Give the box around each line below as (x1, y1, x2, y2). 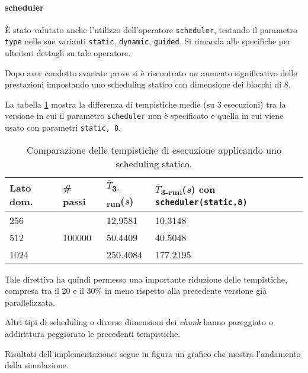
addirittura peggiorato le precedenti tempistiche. (5, 327, 181, 340)
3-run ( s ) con (161, 182, 216, 198)
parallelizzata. (5, 296, 55, 308)
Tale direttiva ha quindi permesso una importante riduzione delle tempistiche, (5, 273, 287, 285)
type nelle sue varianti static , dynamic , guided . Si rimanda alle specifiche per (5, 35, 291, 47)
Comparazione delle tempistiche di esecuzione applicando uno (27, 142, 281, 157)
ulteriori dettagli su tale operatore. (5, 47, 131, 59)
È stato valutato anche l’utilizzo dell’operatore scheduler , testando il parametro (5, 23, 297, 35)
